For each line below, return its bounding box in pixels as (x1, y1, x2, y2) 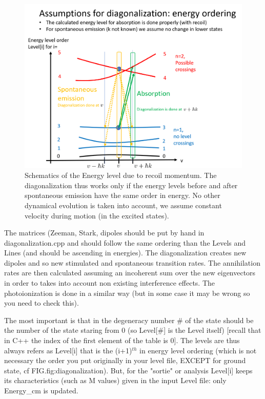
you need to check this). (4, 297, 79, 308)
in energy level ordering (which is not (139, 345, 257, 355)
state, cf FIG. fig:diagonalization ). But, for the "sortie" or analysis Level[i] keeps (4, 365, 253, 375)
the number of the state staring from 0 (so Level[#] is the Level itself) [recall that (4, 325, 261, 335)
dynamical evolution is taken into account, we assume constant (25, 199, 222, 210)
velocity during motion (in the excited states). (25, 210, 169, 221)
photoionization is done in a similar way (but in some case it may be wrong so (4, 287, 250, 298)
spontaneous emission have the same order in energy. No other (25, 190, 220, 201)
